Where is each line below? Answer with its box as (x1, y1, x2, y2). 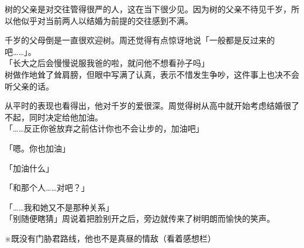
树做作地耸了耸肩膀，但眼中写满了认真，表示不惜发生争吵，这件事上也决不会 (5, 68, 299, 80)
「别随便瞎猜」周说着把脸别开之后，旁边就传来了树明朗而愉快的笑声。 (5, 212, 275, 225)
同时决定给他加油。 (29, 111, 103, 123)
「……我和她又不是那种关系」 (5, 201, 114, 213)
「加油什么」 (5, 161, 54, 174)
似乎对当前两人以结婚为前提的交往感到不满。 (20, 14, 193, 26)
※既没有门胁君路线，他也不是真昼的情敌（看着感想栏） (5, 232, 216, 244)
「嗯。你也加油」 (5, 142, 70, 154)
